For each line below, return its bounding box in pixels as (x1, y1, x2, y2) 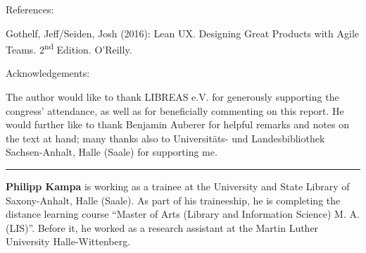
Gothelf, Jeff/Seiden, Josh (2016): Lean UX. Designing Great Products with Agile (6, 25, 359, 40)
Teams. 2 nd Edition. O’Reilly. (6, 40, 132, 56)
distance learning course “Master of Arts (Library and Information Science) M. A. (6, 206, 360, 221)
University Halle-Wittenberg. (6, 234, 131, 249)
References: (6, 2, 54, 16)
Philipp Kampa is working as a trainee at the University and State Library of (6, 179, 350, 193)
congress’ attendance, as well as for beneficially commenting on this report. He (6, 103, 344, 118)
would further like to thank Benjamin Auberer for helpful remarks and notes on (6, 117, 349, 132)
